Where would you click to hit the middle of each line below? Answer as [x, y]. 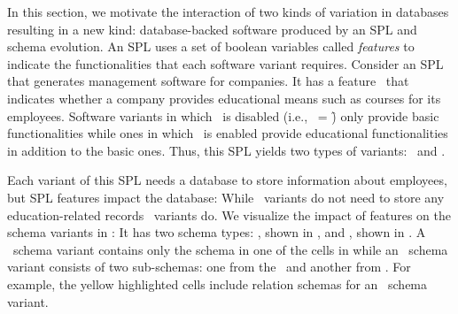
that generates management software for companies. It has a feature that [208, 81]
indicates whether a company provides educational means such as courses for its [224, 98]
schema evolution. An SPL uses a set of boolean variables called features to [211, 46]
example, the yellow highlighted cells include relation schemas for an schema [217, 283]
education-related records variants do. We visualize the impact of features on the [229, 214]
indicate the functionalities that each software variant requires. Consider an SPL [225, 63]
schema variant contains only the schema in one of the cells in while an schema [230, 249]
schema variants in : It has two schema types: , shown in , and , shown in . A [217, 232]
